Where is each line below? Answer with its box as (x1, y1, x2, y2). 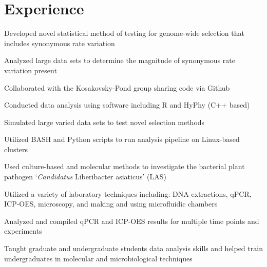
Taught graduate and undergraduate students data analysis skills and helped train (4, 243, 263, 254)
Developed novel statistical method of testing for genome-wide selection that (4, 28, 244, 38)
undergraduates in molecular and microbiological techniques (4, 253, 193, 263)
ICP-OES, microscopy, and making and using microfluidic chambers (4, 198, 218, 209)
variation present (4, 65, 57, 75)
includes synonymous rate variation (4, 37, 115, 48)
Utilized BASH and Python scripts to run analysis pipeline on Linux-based (4, 134, 240, 145)
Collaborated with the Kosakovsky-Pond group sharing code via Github (4, 82, 230, 93)
